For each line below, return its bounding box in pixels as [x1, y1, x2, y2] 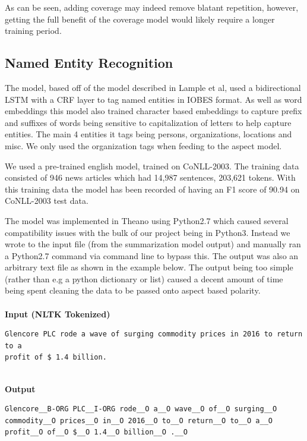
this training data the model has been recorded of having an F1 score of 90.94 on [5, 182, 300, 195]
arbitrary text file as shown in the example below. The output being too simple [5, 261, 293, 273]
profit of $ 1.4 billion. [5, 353, 107, 362]
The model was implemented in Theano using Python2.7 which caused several [5, 214, 289, 226]
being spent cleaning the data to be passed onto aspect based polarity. [5, 284, 261, 297]
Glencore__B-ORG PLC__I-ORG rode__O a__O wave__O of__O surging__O [5, 405, 277, 414]
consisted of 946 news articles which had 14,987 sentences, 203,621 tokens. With [5, 171, 296, 184]
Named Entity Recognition [5, 53, 173, 72]
